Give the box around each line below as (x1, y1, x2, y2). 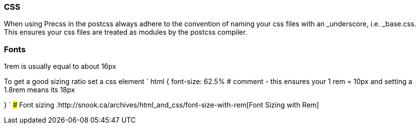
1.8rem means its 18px (4, 85, 75, 94)
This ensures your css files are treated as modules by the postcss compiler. (4, 28, 247, 37)
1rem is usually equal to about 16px (4, 62, 117, 71)
